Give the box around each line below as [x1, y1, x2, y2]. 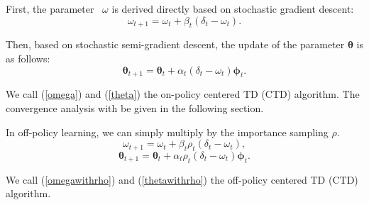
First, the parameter [6, 1, 94, 16]
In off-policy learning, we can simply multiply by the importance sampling [6, 124, 329, 139]
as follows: [6, 50, 50, 65]
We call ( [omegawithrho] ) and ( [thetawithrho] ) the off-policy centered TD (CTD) [6, 172, 358, 187]
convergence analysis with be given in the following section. [6, 100, 264, 115]
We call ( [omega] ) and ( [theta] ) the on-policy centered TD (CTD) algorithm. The [6, 87, 360, 101]
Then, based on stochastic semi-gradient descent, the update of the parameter [6, 37, 345, 52]
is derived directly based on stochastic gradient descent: [111, 1, 354, 16]
